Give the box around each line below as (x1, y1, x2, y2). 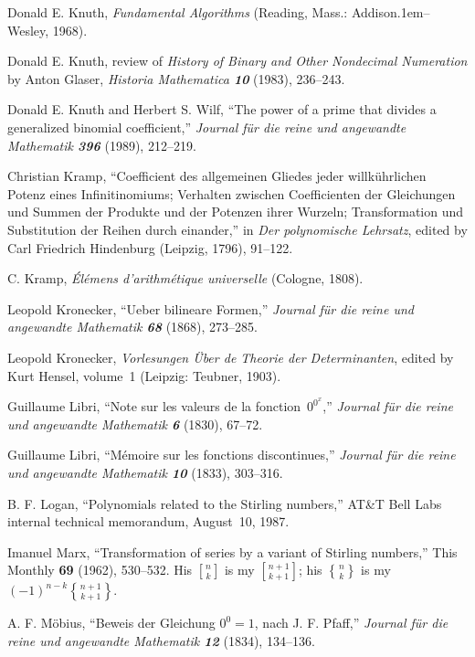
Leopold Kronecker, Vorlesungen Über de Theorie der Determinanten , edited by (7, 347, 454, 366)
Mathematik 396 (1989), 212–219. (7, 135, 196, 154)
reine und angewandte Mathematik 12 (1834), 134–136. (7, 631, 315, 650)
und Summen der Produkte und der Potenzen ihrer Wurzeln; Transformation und (7, 202, 464, 221)
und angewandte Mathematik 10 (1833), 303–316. (7, 462, 283, 482)
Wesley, (7, 20, 49, 39)
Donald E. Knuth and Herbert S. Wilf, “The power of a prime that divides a (7, 100, 437, 119)
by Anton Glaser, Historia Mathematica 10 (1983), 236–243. (7, 69, 345, 88)
